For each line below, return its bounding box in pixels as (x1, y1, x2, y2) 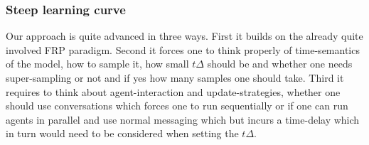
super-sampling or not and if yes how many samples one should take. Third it (6, 70, 344, 85)
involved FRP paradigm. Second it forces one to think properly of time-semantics (6, 42, 360, 57)
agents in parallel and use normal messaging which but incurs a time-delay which (6, 112, 360, 127)
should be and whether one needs (207, 56, 353, 71)
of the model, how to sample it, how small (6, 56, 189, 71)
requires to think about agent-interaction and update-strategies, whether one (6, 84, 341, 99)
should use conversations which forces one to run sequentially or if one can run (6, 98, 348, 113)
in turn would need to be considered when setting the (6, 126, 239, 141)
